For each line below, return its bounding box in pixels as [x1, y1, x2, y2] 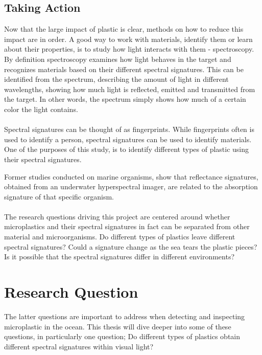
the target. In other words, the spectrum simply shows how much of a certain [4, 94, 246, 104]
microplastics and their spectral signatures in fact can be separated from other [4, 221, 250, 232]
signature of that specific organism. [4, 191, 114, 202]
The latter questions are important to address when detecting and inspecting [4, 310, 245, 321]
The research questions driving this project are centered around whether [4, 211, 230, 221]
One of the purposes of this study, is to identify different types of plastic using [4, 144, 249, 154]
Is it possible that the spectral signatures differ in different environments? [4, 251, 235, 262]
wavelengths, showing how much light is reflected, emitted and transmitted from [4, 83, 255, 94]
